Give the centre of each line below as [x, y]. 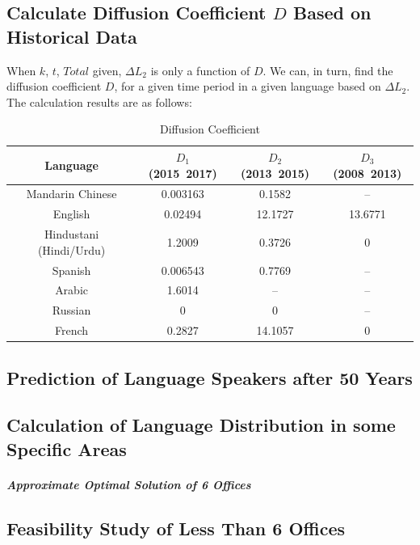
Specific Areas [67, 448]
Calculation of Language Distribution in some [201, 425]
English [71, 214]
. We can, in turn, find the [328, 70]
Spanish [71, 270]
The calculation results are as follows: [99, 101]
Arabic [72, 290]
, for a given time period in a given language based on [248, 86]
